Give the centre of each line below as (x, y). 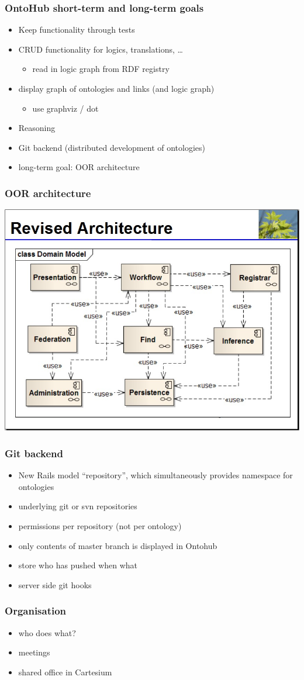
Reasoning (37, 128)
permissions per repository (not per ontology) (100, 525)
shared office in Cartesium (65, 672)
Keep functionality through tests (77, 30)
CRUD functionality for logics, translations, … (101, 49)
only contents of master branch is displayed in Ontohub (118, 545)
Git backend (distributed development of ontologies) (112, 147)
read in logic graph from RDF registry (101, 69)
